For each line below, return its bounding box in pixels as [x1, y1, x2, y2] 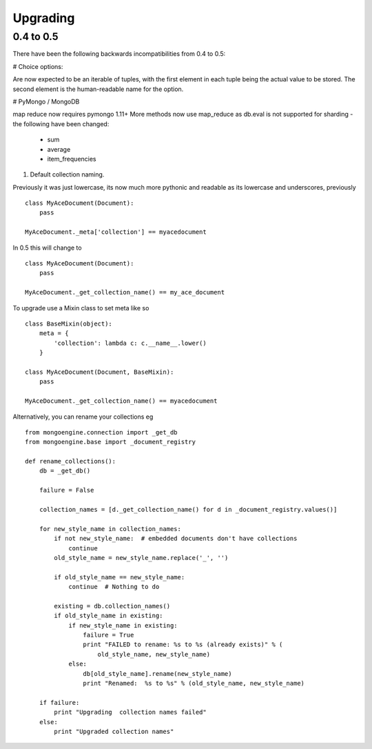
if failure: [39, 699, 80, 706]
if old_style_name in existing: [54, 612, 163, 620]
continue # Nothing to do [68, 583, 160, 591]
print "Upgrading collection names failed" [54, 708, 207, 717]
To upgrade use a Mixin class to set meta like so [12, 303, 149, 312]
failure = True [83, 631, 134, 639]
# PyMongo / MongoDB [12, 97, 80, 106]
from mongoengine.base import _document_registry [25, 438, 196, 446]
